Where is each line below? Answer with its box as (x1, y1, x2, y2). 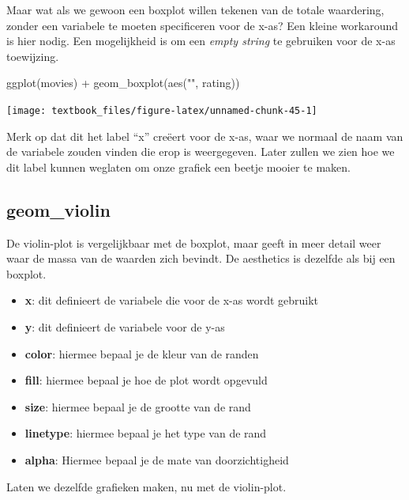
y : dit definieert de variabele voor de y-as (24, 318, 225, 335)
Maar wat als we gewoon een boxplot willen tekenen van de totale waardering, (6, 2, 385, 17)
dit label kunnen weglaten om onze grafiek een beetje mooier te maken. (6, 158, 351, 175)
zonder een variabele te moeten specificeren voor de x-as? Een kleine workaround (6, 17, 398, 33)
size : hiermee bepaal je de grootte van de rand (24, 398, 251, 415)
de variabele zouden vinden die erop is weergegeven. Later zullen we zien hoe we (6, 143, 395, 160)
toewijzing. (6, 47, 59, 64)
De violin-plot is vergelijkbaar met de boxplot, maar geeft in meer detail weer (6, 234, 381, 251)
